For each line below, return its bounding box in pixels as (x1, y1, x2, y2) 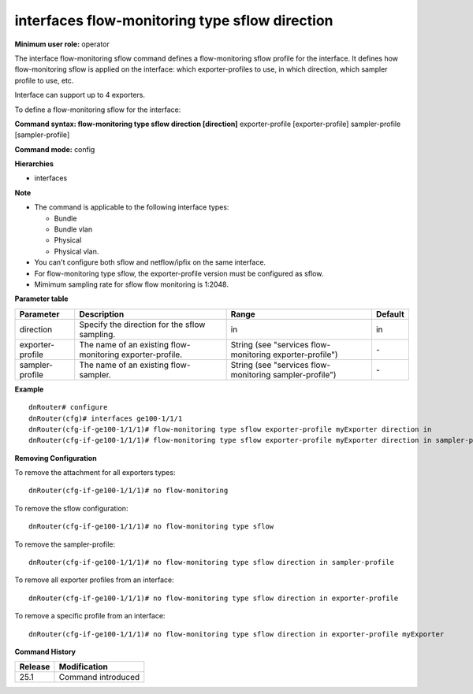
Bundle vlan (54, 225, 93, 234)
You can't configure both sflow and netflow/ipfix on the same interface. (34, 258, 266, 267)
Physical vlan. (54, 247, 99, 256)
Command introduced (58, 672, 140, 683)
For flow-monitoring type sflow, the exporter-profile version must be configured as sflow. (34, 269, 324, 278)
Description (79, 308, 125, 319)
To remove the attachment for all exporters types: (14, 468, 176, 477)
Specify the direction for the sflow (79, 319, 206, 330)
